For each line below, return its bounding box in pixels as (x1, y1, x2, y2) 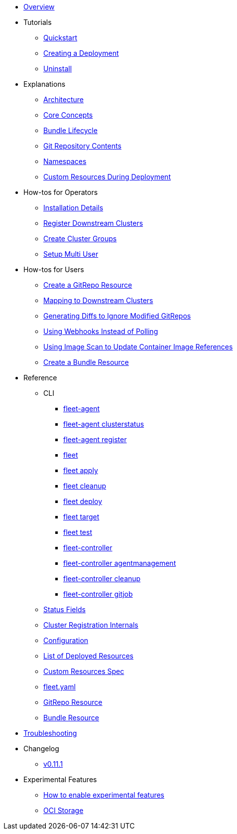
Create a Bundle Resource (43, 358, 129, 366)
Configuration (43, 636, 89, 645)
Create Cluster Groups (43, 234, 117, 243)
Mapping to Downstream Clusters (43, 296, 153, 305)
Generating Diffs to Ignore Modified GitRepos (43, 312, 191, 320)
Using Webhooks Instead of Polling (43, 327, 158, 335)
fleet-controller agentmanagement (63, 559, 176, 567)
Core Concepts (43, 111, 93, 119)
